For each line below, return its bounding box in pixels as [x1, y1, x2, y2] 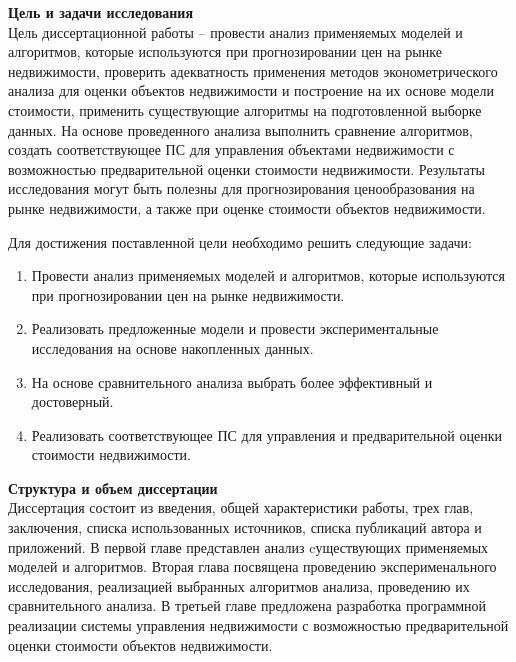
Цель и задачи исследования [8, 2, 194, 22]
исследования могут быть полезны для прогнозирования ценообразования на [8, 178, 475, 199]
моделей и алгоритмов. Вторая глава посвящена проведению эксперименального [8, 556, 497, 577]
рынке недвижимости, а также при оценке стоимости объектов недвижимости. [8, 197, 486, 218]
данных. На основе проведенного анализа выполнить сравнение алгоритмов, [8, 119, 473, 140]
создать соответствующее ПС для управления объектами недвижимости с [8, 139, 455, 160]
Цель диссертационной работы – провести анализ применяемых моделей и [8, 21, 463, 42]
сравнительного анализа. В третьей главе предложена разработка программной [8, 595, 487, 616]
